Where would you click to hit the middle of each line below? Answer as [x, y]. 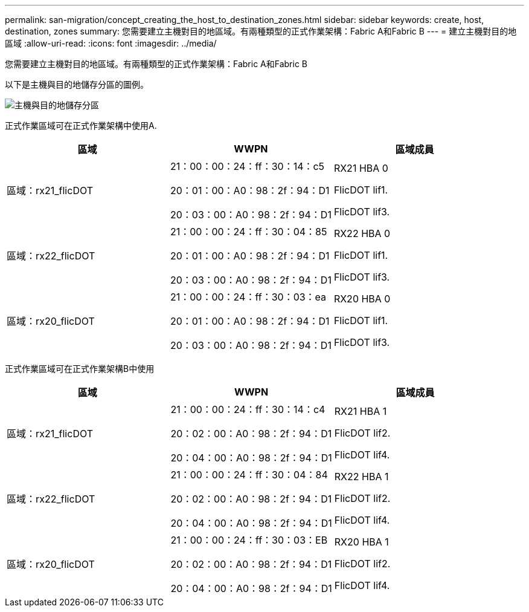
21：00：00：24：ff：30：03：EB [249, 540]
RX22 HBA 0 [362, 233]
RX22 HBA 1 [361, 477]
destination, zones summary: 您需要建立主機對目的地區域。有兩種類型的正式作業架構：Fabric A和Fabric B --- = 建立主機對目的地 [261, 31]
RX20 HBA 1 [361, 542]
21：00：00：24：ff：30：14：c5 [247, 166]
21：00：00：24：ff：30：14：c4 [248, 409]
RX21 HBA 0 [361, 168]
